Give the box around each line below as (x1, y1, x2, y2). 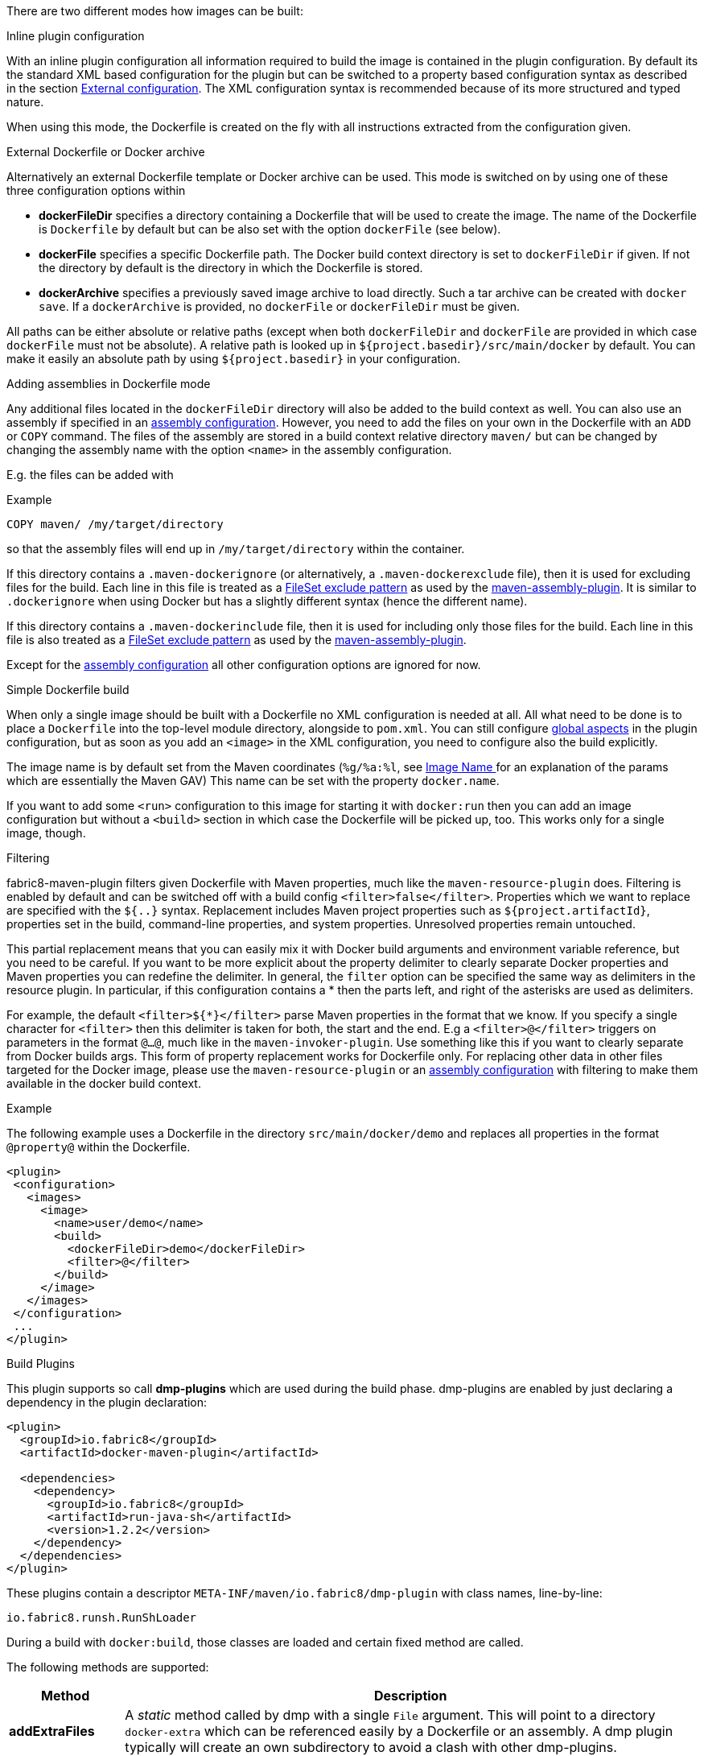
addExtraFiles (9, 1723, 95, 1739)
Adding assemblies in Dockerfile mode (6, 377, 211, 390)
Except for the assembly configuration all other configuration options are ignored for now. (6, 658, 481, 671)
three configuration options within (6, 184, 186, 197)
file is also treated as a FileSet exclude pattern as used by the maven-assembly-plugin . (6, 633, 467, 647)
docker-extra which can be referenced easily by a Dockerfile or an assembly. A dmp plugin (125, 1723, 673, 1739)
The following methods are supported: (6, 1660, 209, 1674)
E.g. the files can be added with (6, 468, 174, 481)
